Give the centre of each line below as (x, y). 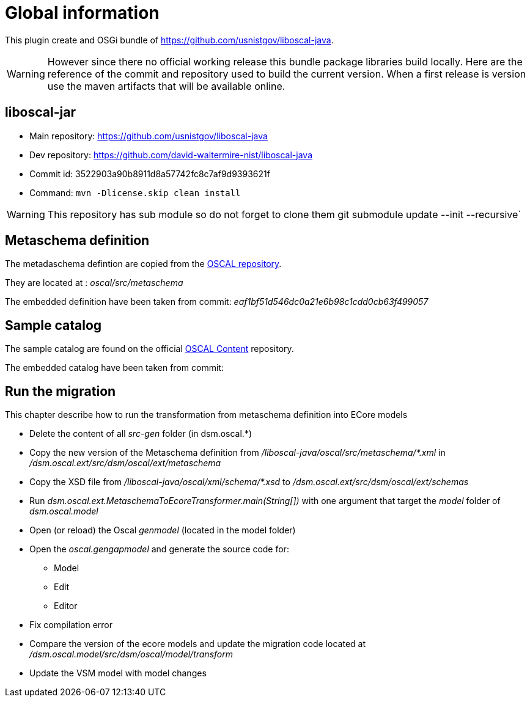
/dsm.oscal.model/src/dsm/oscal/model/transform (131, 654)
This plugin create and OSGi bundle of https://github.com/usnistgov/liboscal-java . (169, 40)
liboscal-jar (40, 112)
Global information (82, 13)
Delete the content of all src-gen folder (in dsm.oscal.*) (141, 434)
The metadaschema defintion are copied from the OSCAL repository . (143, 264)
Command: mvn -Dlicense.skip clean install (135, 192)
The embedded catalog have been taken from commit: (114, 368)
